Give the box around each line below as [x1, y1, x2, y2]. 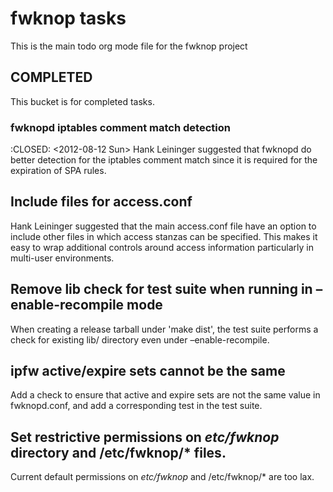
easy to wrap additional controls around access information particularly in [10, 241, 314, 253]
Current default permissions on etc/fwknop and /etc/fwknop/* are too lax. [10, 471, 315, 483]
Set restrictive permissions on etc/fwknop [10, 428, 280, 446]
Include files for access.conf [10, 193, 193, 211]
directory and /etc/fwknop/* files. [10, 444, 227, 461]
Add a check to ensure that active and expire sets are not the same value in [10, 389, 321, 401]
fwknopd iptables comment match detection [10, 120, 231, 134]
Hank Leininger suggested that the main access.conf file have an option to [10, 220, 317, 232]
